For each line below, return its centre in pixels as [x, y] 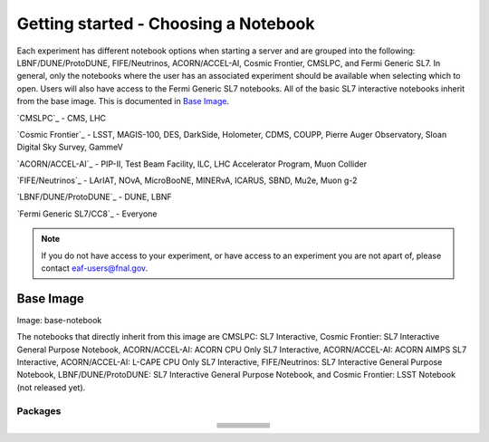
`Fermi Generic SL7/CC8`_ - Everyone [87, 214]
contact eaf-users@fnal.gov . [95, 268]
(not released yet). [51, 387]
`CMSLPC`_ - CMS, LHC [62, 118]
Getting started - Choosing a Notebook [166, 24]
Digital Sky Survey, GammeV [70, 147]
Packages [39, 410]
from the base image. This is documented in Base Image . [123, 101]
